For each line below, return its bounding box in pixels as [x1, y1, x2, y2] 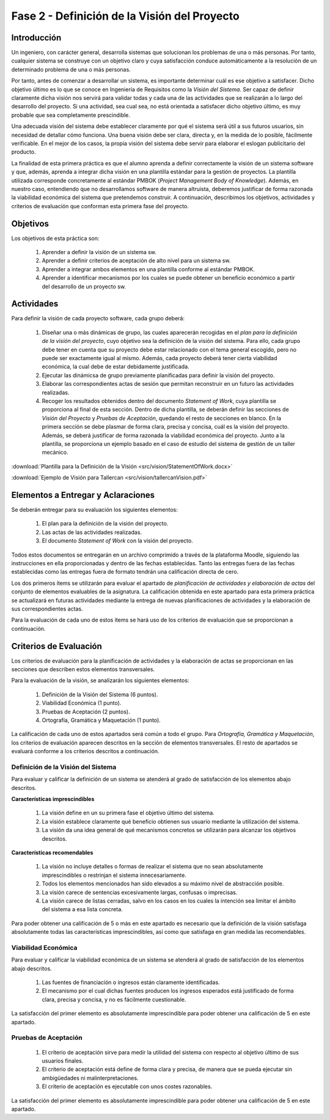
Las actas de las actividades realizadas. [42, 528, 142, 536]
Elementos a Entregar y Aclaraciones [11, 490, 155, 500]
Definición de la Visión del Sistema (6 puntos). [42, 691, 158, 698]
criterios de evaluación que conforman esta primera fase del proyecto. [11, 202, 189, 209]
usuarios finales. [42, 1057, 84, 1064]
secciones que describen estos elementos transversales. [11, 666, 155, 673]
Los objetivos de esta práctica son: [11, 235, 100, 242]
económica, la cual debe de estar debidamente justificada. [42, 363, 189, 370]
